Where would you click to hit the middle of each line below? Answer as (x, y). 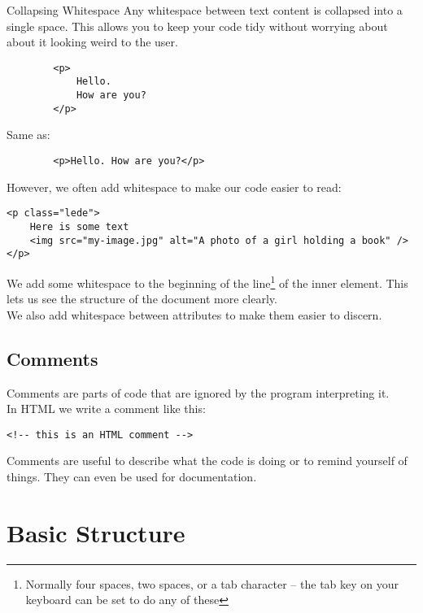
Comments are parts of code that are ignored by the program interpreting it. (198, 392)
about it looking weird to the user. (92, 42)
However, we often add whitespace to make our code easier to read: (174, 187)
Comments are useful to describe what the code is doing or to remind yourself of (207, 461)
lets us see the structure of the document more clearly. (142, 299)
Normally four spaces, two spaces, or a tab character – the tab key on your (212, 583)
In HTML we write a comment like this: (106, 409)
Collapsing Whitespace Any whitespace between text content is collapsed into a (205, 10)
